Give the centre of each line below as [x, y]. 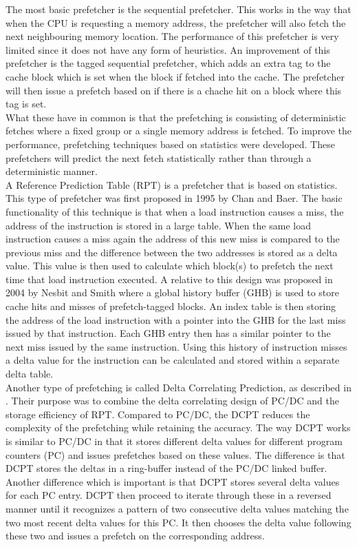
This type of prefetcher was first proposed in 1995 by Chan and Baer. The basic [174, 198]
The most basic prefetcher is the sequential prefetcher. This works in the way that [178, 9]
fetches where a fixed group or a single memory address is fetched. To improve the [179, 131]
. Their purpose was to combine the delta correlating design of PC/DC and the [172, 401]
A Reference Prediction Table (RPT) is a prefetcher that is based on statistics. [172, 184]
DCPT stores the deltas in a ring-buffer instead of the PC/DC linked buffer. [166, 468]
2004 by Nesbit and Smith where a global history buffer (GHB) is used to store [172, 292]
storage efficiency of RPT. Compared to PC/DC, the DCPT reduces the [158, 414]
